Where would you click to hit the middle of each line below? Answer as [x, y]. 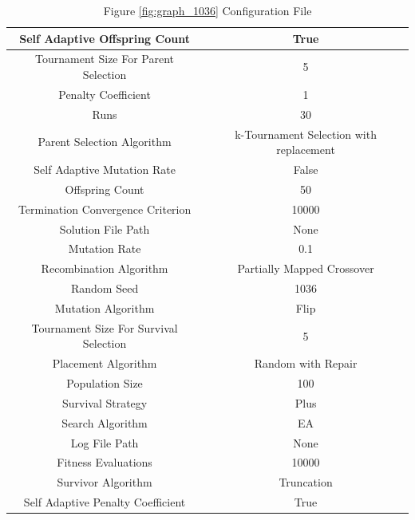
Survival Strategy [105, 402]
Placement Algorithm [105, 363]
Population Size [105, 383]
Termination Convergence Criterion [105, 209]
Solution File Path [105, 228]
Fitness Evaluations [105, 462]
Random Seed [105, 288]
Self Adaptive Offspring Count [105, 38]
